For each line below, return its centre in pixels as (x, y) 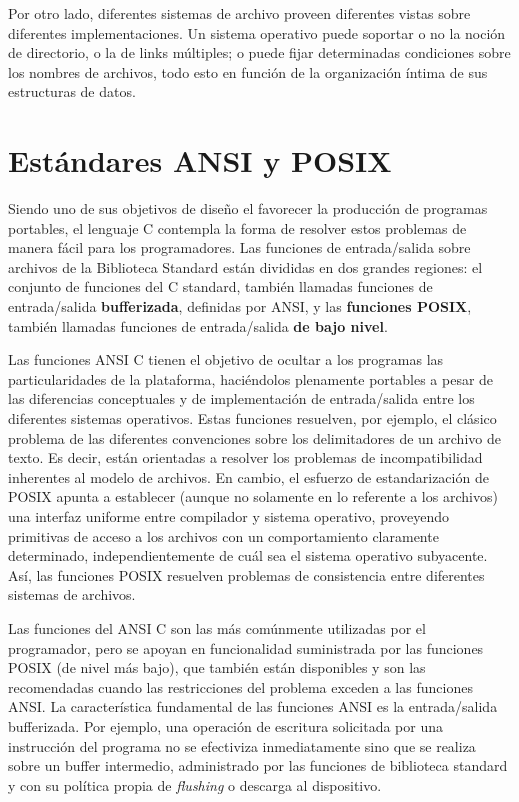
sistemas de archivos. (72, 594)
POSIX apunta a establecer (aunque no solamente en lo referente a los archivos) (253, 496)
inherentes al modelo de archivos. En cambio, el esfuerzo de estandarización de (248, 476)
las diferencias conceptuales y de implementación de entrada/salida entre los (241, 398)
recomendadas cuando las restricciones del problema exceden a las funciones (240, 686)
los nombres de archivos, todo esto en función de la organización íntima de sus (248, 71)
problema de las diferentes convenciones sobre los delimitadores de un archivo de (254, 437)
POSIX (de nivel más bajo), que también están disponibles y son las (217, 667)
